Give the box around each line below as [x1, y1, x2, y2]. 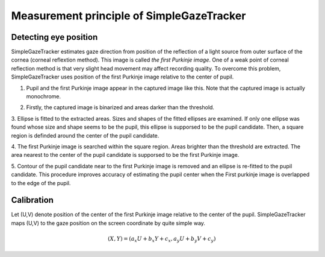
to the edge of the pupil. [11, 179, 71, 186]
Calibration [11, 195, 54, 205]
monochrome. [26, 93, 61, 100]
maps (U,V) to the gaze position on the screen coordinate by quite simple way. [11, 219, 206, 226]
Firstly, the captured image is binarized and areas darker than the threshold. [26, 104, 215, 111]
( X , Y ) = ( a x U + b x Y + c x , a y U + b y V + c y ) [107, 235, 216, 244]
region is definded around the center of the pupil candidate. [11, 132, 159, 139]
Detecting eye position [11, 32, 98, 42]
